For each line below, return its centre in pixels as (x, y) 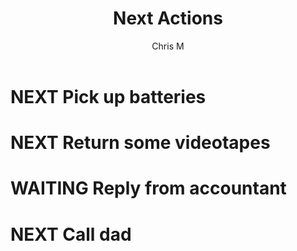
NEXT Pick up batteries (108, 96)
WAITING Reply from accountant (148, 188)
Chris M (168, 46)
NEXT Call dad (71, 234)
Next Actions (168, 18)
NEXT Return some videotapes (140, 143)
